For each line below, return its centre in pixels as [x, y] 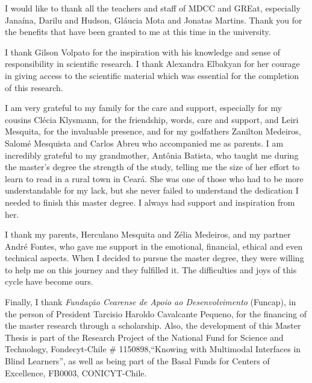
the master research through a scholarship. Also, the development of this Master [153, 325]
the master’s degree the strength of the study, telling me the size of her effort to [152, 167]
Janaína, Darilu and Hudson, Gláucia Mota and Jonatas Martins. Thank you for [154, 20]
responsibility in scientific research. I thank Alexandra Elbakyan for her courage [152, 64]
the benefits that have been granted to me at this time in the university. [138, 32]
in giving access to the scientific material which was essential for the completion [152, 75]
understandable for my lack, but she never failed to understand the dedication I [152, 190]
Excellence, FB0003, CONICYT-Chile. [76, 372]
